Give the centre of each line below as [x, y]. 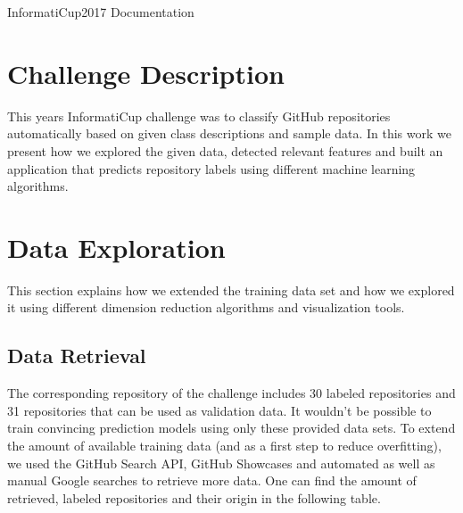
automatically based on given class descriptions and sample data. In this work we [229, 133]
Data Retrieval [77, 356]
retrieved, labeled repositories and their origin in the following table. [194, 497]
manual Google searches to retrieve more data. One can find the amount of [212, 480]
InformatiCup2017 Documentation [101, 12]
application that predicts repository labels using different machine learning [211, 168]
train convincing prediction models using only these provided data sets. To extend [231, 428]
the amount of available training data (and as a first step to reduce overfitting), [224, 445]
